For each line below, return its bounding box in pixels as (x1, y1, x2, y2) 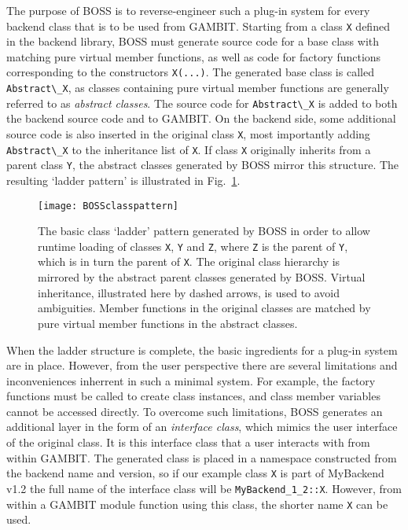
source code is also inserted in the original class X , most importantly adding (6, 126, 370, 142)
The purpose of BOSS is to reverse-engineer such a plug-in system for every (6, 2, 370, 18)
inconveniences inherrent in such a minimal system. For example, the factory (6, 372, 376, 388)
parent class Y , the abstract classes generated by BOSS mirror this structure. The (6, 156, 399, 173)
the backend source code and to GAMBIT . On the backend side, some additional (6, 110, 396, 127)
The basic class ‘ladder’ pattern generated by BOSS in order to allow (38, 223, 370, 239)
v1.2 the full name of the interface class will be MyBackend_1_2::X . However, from (6, 480, 402, 496)
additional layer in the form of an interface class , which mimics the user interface (6, 418, 398, 435)
